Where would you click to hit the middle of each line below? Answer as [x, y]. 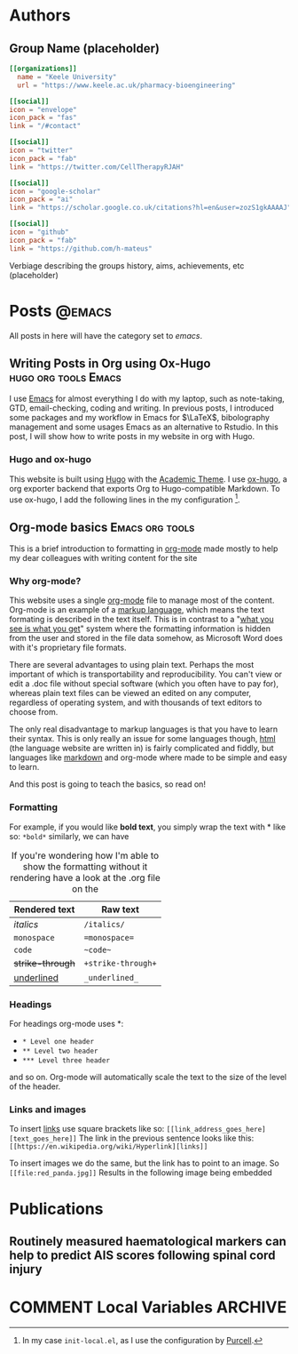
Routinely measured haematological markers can [148, 1241]
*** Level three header [66, 1061]
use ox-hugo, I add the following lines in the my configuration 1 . [125, 499]
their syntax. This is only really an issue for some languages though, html [143, 739]
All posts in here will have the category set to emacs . [106, 335]
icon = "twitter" [41, 150]
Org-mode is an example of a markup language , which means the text [137, 610]
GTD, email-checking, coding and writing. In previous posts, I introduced [142, 408]
